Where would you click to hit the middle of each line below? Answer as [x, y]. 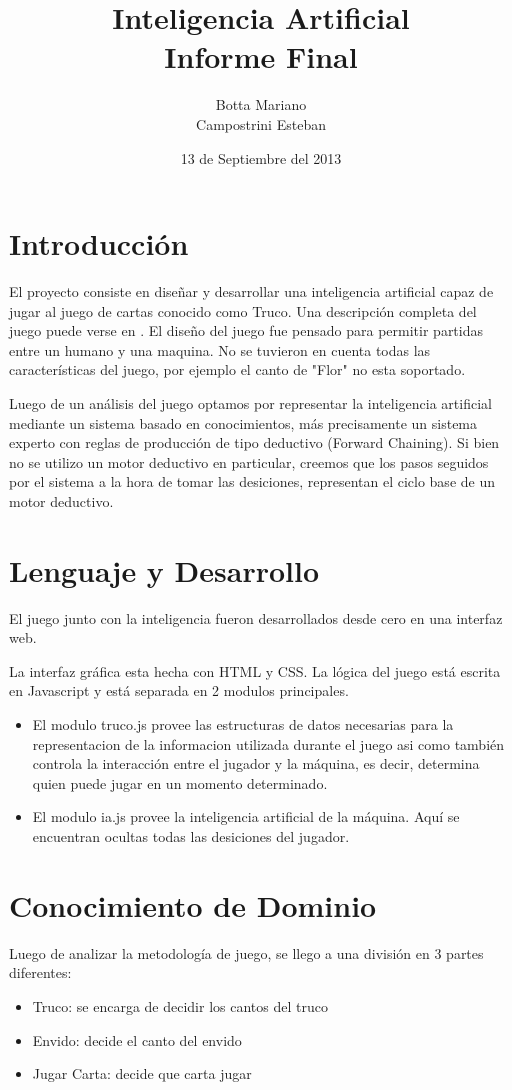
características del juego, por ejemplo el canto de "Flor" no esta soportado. [237, 369]
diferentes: [40, 972]
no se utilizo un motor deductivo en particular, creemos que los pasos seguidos [249, 461]
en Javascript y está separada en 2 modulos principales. [179, 690]
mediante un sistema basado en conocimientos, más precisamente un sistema [243, 422]
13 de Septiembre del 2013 [261, 157]
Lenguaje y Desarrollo [164, 569]
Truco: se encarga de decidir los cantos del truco [180, 1005]
